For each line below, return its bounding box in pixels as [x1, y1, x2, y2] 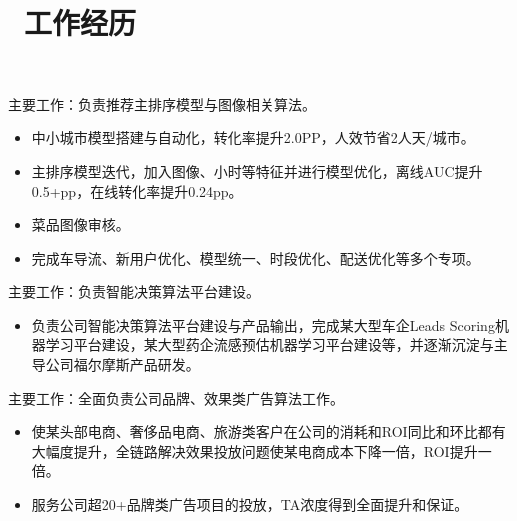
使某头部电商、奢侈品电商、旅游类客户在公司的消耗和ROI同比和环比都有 [31, 421, 506, 442]
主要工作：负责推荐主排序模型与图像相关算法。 [8, 93, 316, 114]
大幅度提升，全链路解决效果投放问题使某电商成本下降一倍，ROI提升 [31, 440, 478, 461]
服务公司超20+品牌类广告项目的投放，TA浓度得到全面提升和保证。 [31, 494, 469, 515]
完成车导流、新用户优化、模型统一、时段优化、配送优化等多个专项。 [31, 247, 480, 268]
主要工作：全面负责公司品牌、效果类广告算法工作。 [8, 387, 344, 408]
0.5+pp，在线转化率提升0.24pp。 [31, 180, 243, 201]
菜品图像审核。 [31, 214, 130, 235]
